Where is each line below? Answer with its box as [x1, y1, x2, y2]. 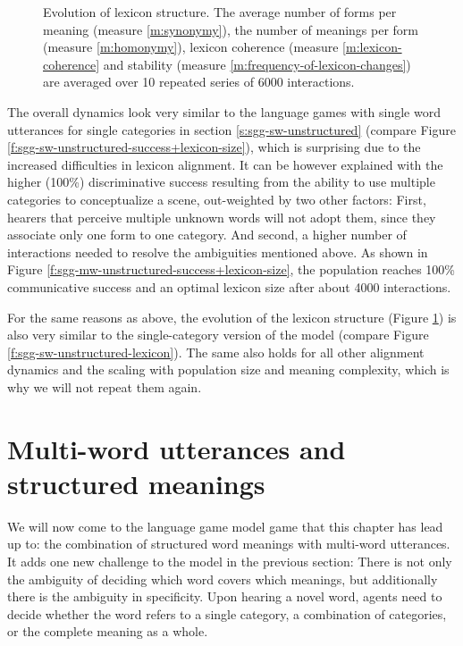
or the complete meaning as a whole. [7, 622, 208, 641]
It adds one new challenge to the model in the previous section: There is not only [7, 551, 452, 570]
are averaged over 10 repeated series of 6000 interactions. [43, 72, 355, 91]
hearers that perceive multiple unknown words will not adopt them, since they [7, 207, 436, 226]
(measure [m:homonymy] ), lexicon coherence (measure [43, 38, 339, 56]
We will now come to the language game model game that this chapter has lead [7, 516, 443, 535]
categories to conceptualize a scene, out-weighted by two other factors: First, [7, 189, 426, 208]
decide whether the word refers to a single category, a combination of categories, [7, 604, 447, 623]
